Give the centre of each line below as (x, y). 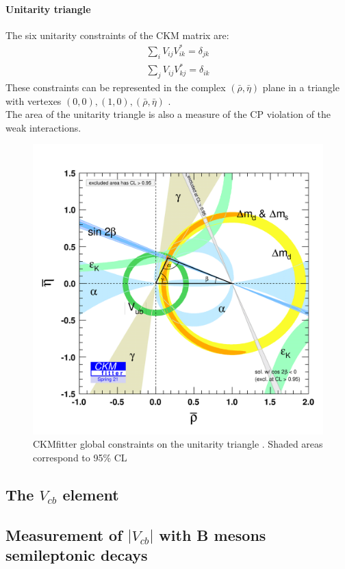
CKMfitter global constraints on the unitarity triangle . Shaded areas (178, 444)
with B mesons (213, 534)
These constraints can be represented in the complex (116, 87)
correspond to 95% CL (80, 457)
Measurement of (64, 534)
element (91, 494)
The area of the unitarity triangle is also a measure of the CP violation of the (168, 114)
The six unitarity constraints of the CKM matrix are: (117, 35)
